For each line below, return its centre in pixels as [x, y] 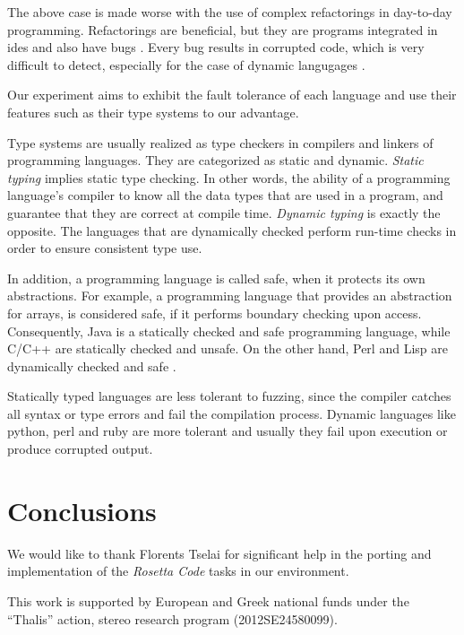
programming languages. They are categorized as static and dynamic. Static [215, 160]
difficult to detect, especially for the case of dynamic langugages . [186, 64]
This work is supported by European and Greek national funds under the [208, 600]
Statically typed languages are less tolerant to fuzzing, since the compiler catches [229, 396]
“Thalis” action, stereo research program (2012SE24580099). [172, 618]
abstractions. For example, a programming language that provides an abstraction [230, 296]
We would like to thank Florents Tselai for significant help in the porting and [219, 553]
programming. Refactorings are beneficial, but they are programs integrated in [223, 29]
